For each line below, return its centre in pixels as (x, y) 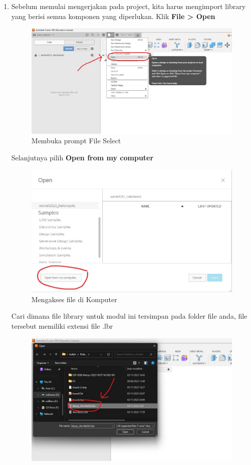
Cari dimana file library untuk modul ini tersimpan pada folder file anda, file (129, 316)
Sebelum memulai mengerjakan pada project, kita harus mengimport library (129, 6)
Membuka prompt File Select (76, 141)
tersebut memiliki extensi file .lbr (62, 326)
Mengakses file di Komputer (74, 299)
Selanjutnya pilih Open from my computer (82, 158)
